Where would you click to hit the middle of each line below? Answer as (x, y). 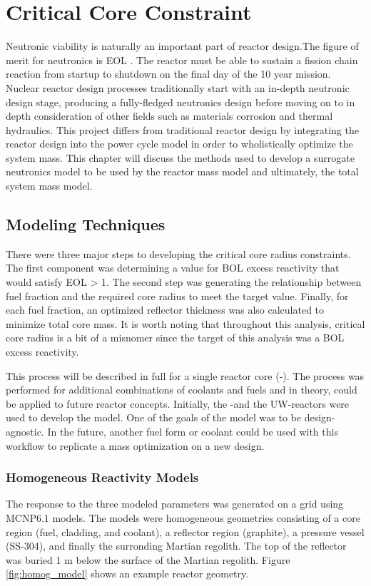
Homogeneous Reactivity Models (102, 477)
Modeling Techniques (86, 224)
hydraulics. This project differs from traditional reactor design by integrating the (182, 129)
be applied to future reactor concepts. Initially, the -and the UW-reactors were (178, 403)
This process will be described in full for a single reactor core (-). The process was (185, 375)
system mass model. (49, 186)
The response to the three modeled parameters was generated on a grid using (175, 504)
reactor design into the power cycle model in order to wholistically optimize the (179, 144)
